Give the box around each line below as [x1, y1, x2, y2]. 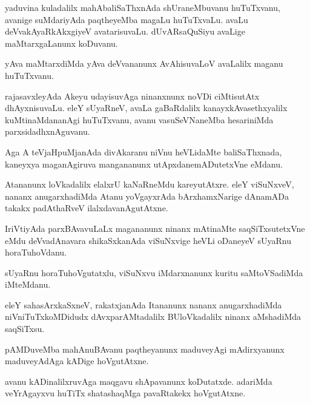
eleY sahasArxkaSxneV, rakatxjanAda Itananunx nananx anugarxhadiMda [5, 298, 282, 311]
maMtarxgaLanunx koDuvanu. [5, 36, 118, 49]
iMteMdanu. [5, 278, 51, 291]
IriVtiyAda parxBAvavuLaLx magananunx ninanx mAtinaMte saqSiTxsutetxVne [5, 222, 305, 234]
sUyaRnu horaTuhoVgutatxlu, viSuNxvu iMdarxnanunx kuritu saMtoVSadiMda [5, 266, 303, 279]
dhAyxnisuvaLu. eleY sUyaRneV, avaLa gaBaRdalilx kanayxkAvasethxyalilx [5, 101, 288, 114]
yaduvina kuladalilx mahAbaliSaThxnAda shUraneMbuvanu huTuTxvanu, [5, 1, 280, 13]
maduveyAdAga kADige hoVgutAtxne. [5, 354, 149, 367]
